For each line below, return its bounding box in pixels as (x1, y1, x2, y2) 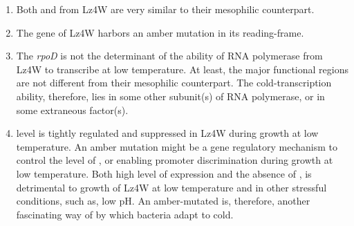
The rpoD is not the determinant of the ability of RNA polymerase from (16, 48, 323, 63)
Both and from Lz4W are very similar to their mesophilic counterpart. (16, 2, 315, 16)
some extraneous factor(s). (16, 102, 129, 117)
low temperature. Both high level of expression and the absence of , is (16, 166, 312, 180)
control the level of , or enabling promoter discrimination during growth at (16, 153, 333, 167)
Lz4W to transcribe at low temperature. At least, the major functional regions (16, 62, 348, 76)
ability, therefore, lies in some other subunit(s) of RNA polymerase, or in (16, 88, 325, 103)
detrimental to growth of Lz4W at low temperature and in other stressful (16, 180, 327, 194)
